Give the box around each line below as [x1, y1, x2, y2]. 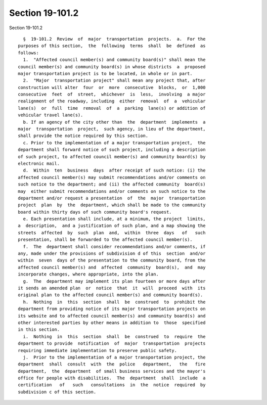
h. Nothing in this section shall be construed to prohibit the [23, 299, 206, 305]
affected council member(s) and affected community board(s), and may [18, 265, 206, 270]
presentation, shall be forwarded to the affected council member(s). [18, 237, 193, 242]
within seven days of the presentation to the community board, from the [18, 258, 206, 263]
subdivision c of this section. [18, 389, 96, 395]
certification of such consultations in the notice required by [18, 382, 206, 388]
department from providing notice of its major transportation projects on [18, 306, 206, 312]
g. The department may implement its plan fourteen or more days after [23, 278, 206, 284]
